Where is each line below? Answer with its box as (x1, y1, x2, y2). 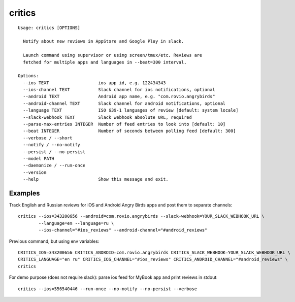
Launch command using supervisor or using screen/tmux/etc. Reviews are (23, 52, 202, 58)
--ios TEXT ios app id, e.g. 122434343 (23, 80, 166, 86)
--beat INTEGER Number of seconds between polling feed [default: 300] (23, 128, 236, 134)
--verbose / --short (23, 135, 73, 140)
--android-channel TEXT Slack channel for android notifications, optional (23, 101, 226, 106)
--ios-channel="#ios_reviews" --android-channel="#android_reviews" (38, 227, 208, 233)
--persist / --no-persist (23, 149, 86, 155)
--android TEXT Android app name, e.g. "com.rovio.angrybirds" (23, 94, 215, 100)
